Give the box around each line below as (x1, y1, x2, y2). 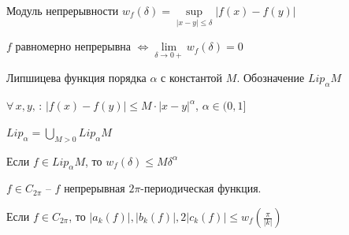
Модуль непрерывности (6, 2, 119, 18)
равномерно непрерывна (15, 38, 131, 54)
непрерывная (64, 180, 125, 196)
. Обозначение (236, 69, 305, 86)
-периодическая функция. (140, 180, 262, 196)
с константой (161, 69, 223, 86)
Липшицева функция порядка (6, 69, 147, 86)
